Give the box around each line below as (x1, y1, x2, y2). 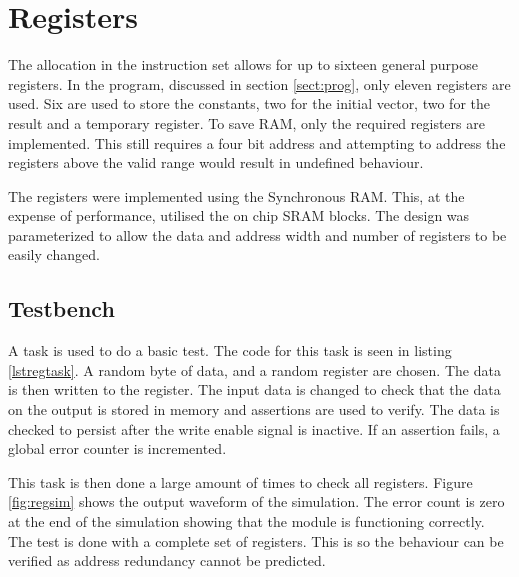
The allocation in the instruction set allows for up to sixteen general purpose (8, 54, 478, 75)
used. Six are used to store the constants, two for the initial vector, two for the (8, 93, 490, 114)
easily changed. (8, 244, 100, 265)
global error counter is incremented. (8, 438, 227, 459)
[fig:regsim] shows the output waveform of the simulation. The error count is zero (8, 491, 505, 512)
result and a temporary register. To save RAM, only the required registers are (8, 112, 485, 133)
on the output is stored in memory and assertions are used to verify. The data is (8, 399, 500, 420)
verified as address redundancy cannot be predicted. (8, 550, 326, 571)
